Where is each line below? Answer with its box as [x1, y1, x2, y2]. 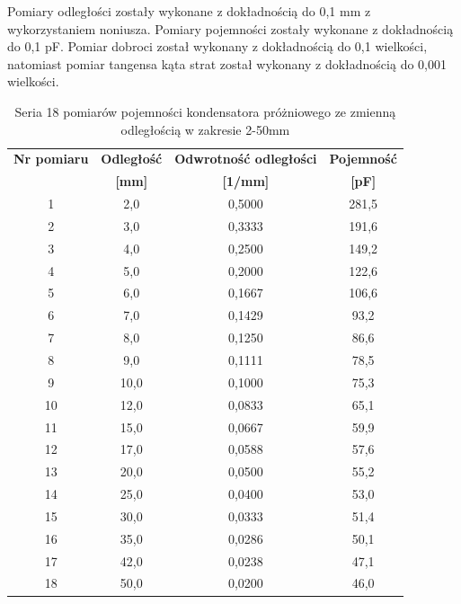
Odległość [101, 149, 163, 168]
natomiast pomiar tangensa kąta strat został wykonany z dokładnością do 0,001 [7, 54, 447, 73]
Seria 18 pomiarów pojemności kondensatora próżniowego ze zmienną [14, 102, 396, 120]
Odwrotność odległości [174, 149, 317, 168]
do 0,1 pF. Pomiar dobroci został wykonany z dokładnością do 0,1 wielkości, [7, 37, 428, 56]
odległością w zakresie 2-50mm [120, 120, 290, 138]
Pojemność [329, 149, 397, 168]
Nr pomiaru [13, 149, 89, 168]
